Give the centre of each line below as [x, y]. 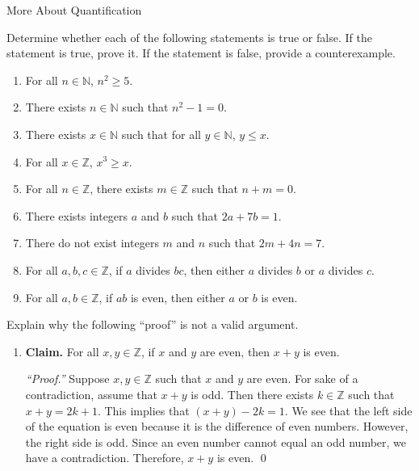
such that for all [161, 134]
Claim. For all [62, 351]
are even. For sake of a [302, 378]
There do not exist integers [92, 243]
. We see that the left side [348, 410]
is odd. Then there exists [252, 394]
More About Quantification [74, 10]
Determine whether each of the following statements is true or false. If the [189, 37]
